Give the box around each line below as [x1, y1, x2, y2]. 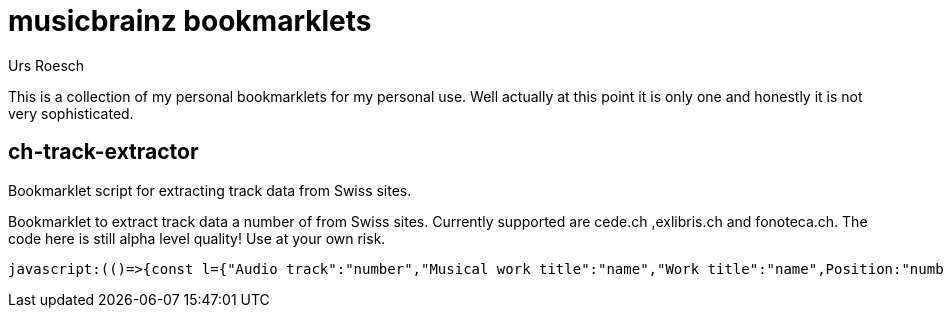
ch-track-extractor [8, 139, 199, 165]
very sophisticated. [8, 104, 134, 122]
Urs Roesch [8, 56, 85, 74]
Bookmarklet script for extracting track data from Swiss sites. [8, 181, 412, 199]
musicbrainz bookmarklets [8, 4, 372, 38]
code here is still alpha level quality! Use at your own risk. [8, 229, 386, 247]
